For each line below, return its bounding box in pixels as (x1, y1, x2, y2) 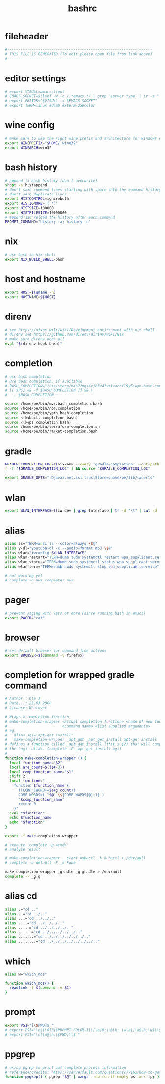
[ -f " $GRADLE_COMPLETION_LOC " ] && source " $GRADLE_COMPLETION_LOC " (5, 466, 151, 471)
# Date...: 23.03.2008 (5, 701, 52, 706)
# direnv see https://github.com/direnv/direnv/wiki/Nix (5, 332, 124, 337)
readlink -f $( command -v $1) (9, 985, 71, 990)
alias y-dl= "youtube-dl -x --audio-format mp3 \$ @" (5, 546, 113, 551)
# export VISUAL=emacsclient (5, 89, 65, 94)
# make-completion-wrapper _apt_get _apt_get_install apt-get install (5, 737, 157, 742)
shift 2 (9, 774, 26, 779)
